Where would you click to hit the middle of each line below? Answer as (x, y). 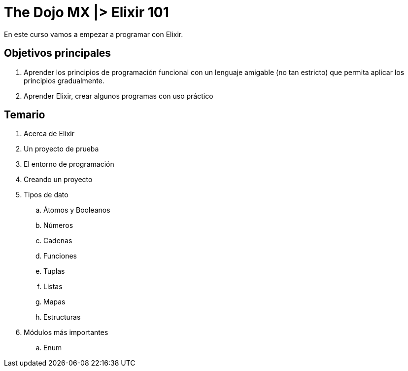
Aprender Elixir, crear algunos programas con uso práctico (119, 96)
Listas (53, 287)
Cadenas (58, 241)
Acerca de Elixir (49, 134)
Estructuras (62, 317)
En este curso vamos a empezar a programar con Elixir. (94, 34)
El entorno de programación (69, 164)
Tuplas (54, 271)
